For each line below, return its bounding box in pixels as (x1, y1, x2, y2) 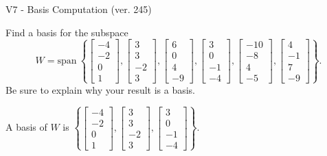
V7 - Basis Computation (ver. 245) (5, 2, 152, 16)
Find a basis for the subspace (5, 25, 128, 39)
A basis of (5, 120, 47, 134)
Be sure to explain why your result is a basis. (5, 82, 196, 96)
